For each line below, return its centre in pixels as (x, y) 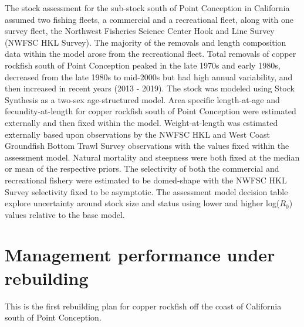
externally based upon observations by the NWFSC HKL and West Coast (137, 134)
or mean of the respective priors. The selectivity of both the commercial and (142, 168)
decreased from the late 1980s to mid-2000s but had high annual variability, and (149, 76)
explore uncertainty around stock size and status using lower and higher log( (142, 203)
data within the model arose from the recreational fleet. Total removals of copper (151, 54)
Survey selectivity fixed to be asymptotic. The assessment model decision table (146, 191)
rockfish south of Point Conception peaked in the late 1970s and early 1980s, (143, 65)
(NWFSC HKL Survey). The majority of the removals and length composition (146, 42)
